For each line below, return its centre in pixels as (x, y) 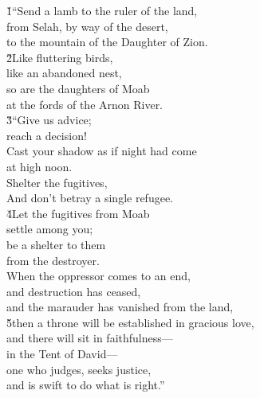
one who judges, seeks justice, (79, 369)
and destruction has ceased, (74, 291)
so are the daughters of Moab (78, 88)
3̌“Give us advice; (49, 120)
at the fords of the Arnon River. (85, 104)
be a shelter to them (56, 244)
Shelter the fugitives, (57, 182)
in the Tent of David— (62, 354)
